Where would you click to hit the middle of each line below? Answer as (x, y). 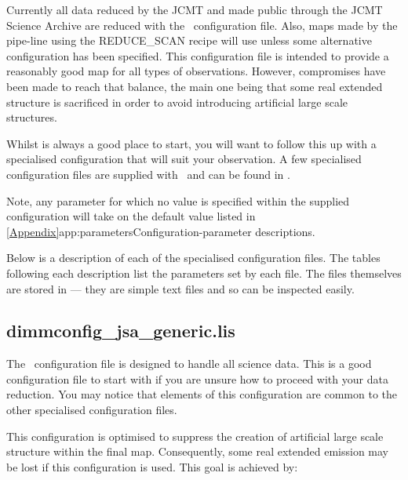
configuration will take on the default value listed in (131, 216)
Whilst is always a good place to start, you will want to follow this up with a (191, 143)
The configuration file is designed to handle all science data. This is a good (189, 364)
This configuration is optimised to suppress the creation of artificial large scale (195, 436)
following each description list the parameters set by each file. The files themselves (204, 273)
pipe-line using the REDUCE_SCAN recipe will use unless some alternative (189, 40)
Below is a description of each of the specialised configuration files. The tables (193, 258)
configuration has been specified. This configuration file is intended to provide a (198, 55)
